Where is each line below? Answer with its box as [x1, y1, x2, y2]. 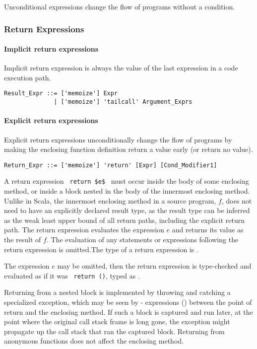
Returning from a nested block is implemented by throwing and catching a [4, 287, 231, 297]
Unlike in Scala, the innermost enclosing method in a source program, [4, 195, 216, 206]
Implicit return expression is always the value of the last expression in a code [4, 63, 238, 73]
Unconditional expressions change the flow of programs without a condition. [4, 1, 235, 11]
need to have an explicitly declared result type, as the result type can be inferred [4, 205, 250, 215]
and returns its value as [172, 224, 244, 235]
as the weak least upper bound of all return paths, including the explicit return [4, 214, 245, 225]
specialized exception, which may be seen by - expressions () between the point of [4, 297, 252, 307]
